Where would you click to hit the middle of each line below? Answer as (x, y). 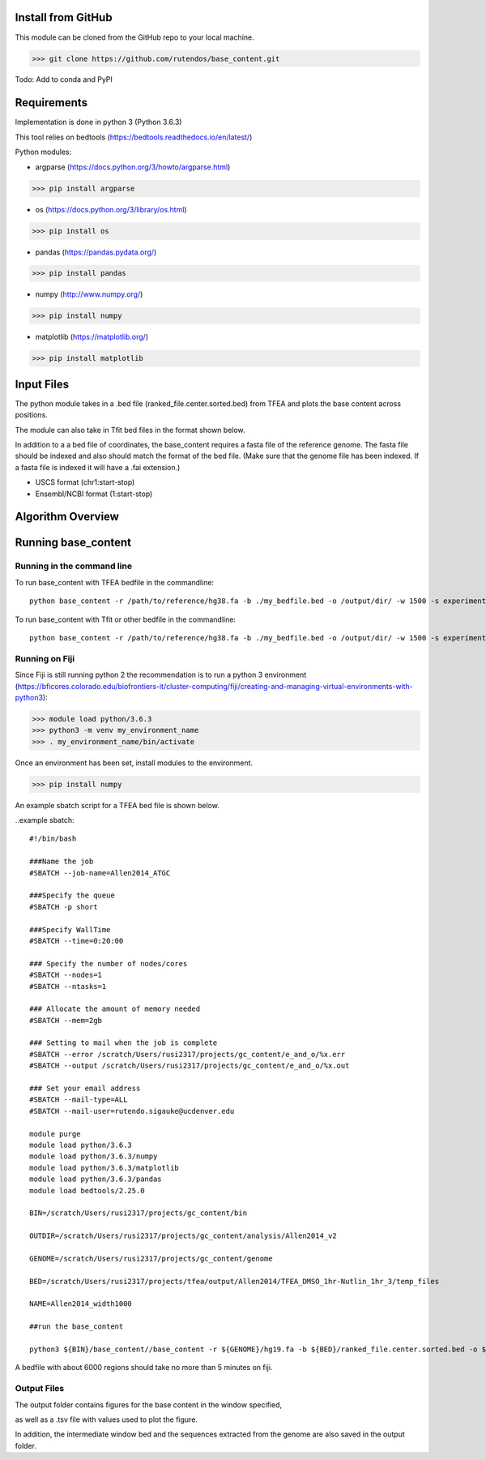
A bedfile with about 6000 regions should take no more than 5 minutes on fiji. (144, 1368)
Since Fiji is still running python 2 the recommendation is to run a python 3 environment (161, 675)
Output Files (40, 1389)
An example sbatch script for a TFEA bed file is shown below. (117, 805)
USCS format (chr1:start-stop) (85, 482)
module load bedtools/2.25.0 (87, 1190)
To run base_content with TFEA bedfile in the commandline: (115, 582)
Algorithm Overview (67, 517)
